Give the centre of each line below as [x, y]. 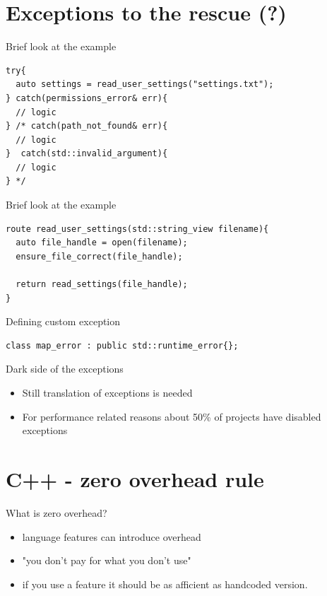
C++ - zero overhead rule [135, 478]
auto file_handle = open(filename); [102, 243]
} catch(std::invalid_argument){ [87, 154]
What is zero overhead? [57, 512]
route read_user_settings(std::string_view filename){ [137, 229]
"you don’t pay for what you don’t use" [107, 560]
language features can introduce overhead [112, 536]
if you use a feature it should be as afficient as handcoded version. [165, 584]
